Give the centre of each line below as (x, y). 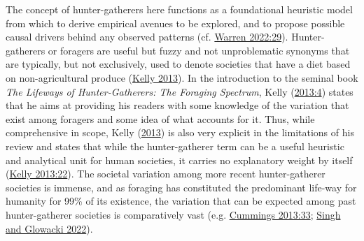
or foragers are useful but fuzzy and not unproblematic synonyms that (199, 50)
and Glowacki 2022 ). (49, 228)
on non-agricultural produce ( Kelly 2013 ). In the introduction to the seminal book (182, 77)
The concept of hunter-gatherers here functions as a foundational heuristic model (179, 9)
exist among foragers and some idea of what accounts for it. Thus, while (160, 118)
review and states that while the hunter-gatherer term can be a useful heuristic (175, 146)
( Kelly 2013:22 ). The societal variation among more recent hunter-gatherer (166, 174)
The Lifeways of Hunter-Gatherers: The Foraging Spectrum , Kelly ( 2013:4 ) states (180, 91)
